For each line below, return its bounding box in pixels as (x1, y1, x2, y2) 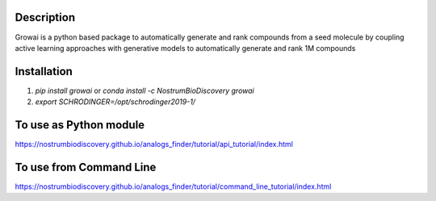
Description (15, 10, 76, 24)
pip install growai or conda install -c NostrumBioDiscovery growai (35, 86, 254, 95)
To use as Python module (15, 118, 145, 132)
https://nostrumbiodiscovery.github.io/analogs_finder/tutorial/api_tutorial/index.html (15, 140, 294, 149)
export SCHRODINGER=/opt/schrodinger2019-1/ (35, 97, 196, 107)
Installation (15, 65, 73, 78)
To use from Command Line (15, 160, 157, 174)
